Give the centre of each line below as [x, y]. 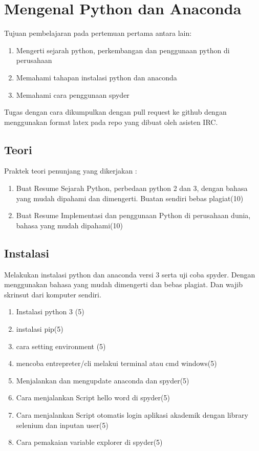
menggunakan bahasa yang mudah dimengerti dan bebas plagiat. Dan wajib [123, 284]
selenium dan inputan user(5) [62, 425]
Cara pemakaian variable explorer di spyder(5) [89, 442]
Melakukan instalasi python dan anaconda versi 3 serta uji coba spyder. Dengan [130, 274]
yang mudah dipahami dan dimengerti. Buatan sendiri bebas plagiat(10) [130, 198]
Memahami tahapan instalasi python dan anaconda [96, 77]
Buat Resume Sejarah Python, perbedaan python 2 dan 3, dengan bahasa [132, 188]
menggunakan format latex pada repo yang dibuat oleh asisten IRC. [111, 122]
